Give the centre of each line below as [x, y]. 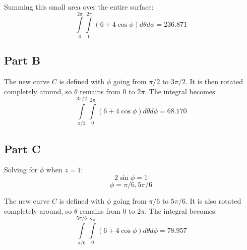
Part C [22, 148]
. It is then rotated [214, 81]
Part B [22, 60]
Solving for [21, 170]
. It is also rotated [213, 201]
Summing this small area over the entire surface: [79, 7]
